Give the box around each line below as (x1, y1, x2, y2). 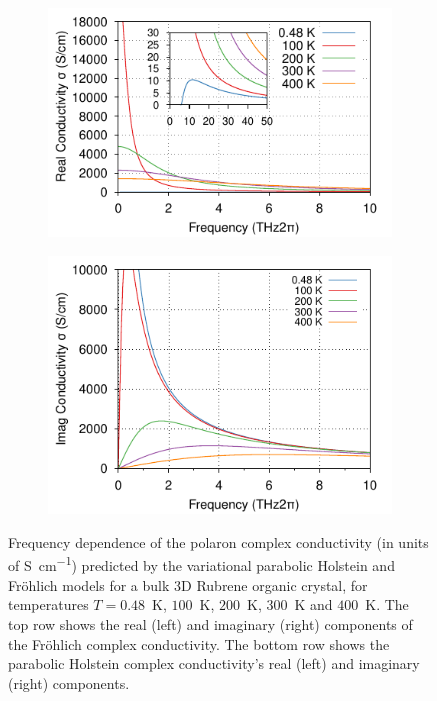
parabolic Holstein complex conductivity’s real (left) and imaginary (8, 653, 420, 674)
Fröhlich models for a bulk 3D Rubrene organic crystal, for (8, 574, 368, 595)
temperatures (8, 594, 89, 615)
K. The (365, 594, 409, 615)
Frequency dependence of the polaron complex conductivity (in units (8, 531, 429, 552)
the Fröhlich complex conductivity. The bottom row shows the (8, 633, 390, 654)
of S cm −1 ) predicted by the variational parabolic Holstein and (8, 552, 395, 576)
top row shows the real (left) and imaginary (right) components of (8, 613, 413, 634)
